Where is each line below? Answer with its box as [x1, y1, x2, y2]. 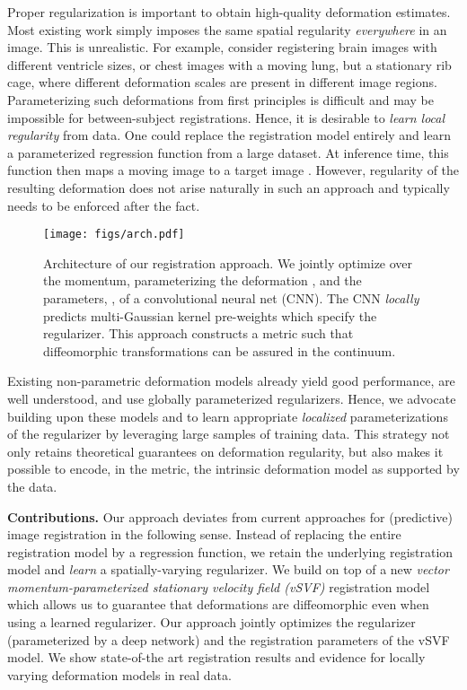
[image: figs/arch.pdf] [43, 228, 185, 241]
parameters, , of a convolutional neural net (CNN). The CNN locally [43, 288, 419, 307]
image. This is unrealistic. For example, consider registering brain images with [7, 38, 437, 57]
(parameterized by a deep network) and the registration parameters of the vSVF [7, 630, 450, 649]
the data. [7, 476, 57, 495]
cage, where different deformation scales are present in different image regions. [7, 73, 437, 92]
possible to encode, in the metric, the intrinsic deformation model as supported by [7, 459, 460, 478]
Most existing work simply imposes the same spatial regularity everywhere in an [7, 20, 447, 39]
